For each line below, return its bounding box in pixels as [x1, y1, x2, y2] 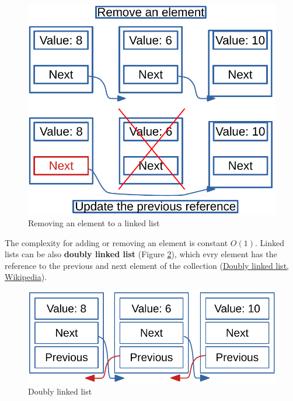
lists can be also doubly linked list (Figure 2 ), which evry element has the [5, 248, 277, 260]
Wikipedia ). [5, 271, 47, 283]
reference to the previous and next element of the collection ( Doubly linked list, [5, 259, 289, 271]
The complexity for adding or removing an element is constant [5, 236, 228, 248]
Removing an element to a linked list [28, 216, 160, 229]
